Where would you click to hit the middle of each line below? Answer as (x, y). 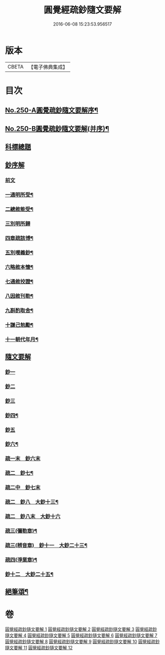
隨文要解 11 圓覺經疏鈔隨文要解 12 (39, 648)
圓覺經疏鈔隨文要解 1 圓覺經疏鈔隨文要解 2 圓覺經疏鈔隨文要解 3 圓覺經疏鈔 (81, 629)
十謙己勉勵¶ (19, 325)
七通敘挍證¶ (19, 281)
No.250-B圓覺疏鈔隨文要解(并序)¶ (57, 129)
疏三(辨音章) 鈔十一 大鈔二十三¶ (46, 545)
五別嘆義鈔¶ (19, 253)
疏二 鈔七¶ (19, 473)
